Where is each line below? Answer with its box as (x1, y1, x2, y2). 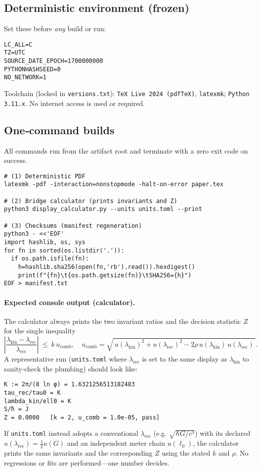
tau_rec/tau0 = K (4, 389, 61, 396)
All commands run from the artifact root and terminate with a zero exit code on (4, 145, 248, 156)
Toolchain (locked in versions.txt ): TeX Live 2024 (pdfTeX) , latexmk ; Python (4, 88, 250, 99)
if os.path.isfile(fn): (11, 255, 89, 262)
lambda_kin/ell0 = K (4, 397, 72, 405)
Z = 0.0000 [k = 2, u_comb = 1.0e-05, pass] (4, 414, 160, 421)
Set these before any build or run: (4, 23, 106, 34)
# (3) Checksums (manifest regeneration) (4, 222, 142, 229)
